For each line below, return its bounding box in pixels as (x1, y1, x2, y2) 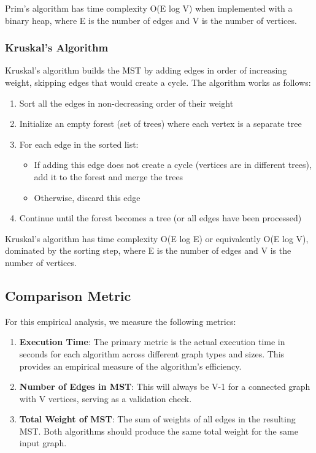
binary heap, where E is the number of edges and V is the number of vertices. (5, 13, 297, 26)
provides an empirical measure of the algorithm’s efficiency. (19, 359, 242, 372)
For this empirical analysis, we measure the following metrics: (5, 314, 236, 327)
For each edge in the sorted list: (19, 137, 139, 150)
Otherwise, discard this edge (34, 191, 141, 204)
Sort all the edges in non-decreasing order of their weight (19, 96, 234, 109)
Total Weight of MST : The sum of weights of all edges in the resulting (19, 413, 296, 425)
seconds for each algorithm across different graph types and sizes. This (19, 347, 285, 360)
